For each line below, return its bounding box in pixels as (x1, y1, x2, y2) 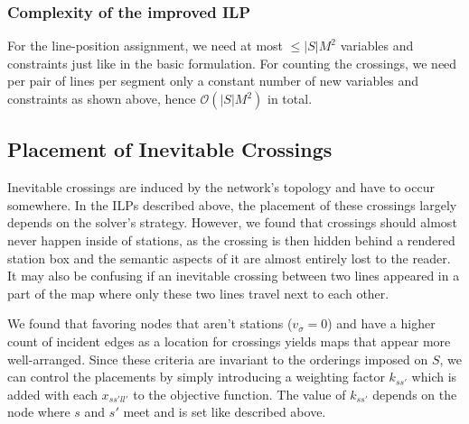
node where (7, 402, 70, 421)
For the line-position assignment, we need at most (7, 36, 284, 55)
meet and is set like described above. (123, 402, 326, 421)
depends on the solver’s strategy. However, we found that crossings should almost (7, 213, 457, 232)
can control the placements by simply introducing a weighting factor (7, 367, 385, 386)
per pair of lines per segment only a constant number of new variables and (7, 71, 419, 90)
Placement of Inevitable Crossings (7, 135, 333, 163)
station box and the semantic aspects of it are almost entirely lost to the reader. (7, 248, 451, 267)
